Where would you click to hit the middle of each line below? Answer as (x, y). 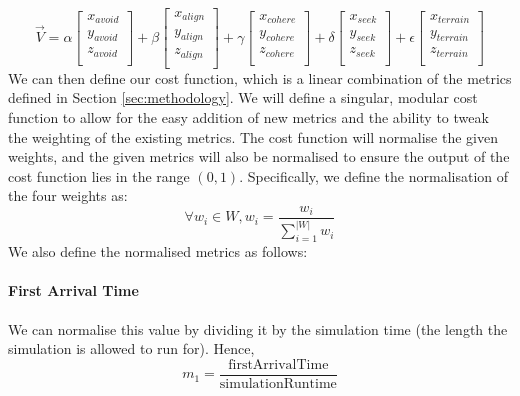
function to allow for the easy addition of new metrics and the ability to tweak (248, 117)
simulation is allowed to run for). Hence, (131, 348)
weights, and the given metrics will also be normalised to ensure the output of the (259, 156)
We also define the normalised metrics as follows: (158, 251)
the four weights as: (68, 195)
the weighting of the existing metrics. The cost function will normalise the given (253, 136)
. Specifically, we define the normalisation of (374, 175)
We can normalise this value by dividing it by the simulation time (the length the (258, 328)
